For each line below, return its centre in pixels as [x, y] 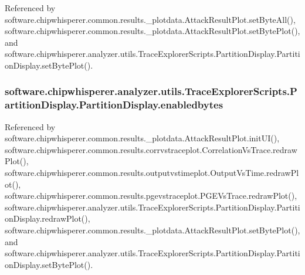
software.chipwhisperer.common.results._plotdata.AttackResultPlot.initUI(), [142, 138]
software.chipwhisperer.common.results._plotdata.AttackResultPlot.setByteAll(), [150, 19]
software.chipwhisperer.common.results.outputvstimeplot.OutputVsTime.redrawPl [152, 173]
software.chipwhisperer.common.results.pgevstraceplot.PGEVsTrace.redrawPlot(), [151, 196]
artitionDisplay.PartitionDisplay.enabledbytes [114, 105]
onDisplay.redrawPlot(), [48, 218]
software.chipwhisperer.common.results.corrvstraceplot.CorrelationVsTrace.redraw [151, 149]
